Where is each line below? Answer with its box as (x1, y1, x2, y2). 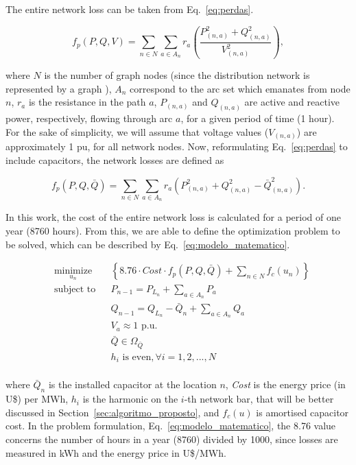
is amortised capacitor (256, 405, 349, 419)
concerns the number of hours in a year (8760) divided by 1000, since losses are (5, 432, 338, 446)
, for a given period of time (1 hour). (180, 111, 335, 126)
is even (122, 352, 152, 362)
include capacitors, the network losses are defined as (5, 153, 224, 167)
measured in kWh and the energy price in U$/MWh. (5, 445, 226, 460)
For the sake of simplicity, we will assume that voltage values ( (5, 124, 269, 139)
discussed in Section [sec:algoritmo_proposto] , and (5, 405, 219, 419)
